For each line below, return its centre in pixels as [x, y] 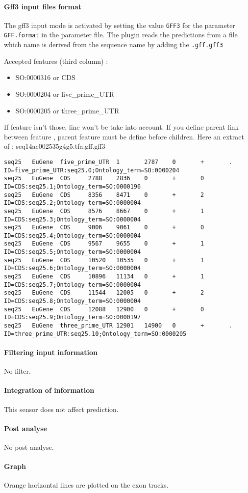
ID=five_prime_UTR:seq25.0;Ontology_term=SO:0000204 [92, 170]
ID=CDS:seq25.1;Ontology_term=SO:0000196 [73, 186]
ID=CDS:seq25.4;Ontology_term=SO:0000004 [73, 235]
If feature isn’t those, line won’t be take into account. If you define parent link [121, 127]
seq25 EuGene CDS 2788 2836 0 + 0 [104, 178]
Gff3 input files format [43, 6]
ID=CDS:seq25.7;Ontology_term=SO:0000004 [73, 285]
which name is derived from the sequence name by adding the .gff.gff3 [113, 44]
